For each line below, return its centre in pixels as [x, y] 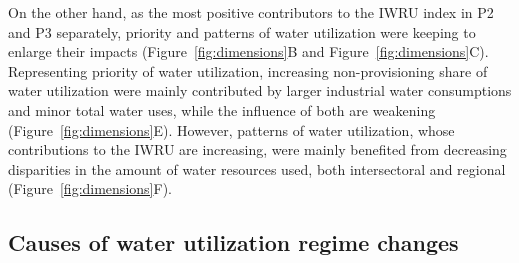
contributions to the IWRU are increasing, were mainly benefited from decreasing [257, 149]
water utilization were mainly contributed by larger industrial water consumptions [260, 90]
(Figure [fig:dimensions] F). [90, 188]
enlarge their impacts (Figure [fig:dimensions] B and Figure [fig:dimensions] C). [248, 51]
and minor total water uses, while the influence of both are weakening [222, 109]
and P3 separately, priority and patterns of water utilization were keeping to [242, 31]
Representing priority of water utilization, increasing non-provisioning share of [248, 70]
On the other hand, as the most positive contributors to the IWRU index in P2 [251, 12]
